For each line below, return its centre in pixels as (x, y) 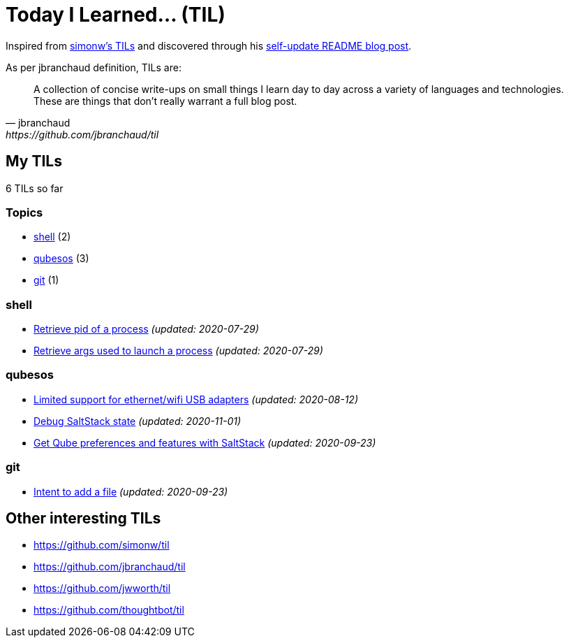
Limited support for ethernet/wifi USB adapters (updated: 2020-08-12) (196, 399)
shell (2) (52, 237)
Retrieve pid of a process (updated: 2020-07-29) (146, 329)
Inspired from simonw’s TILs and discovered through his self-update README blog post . (209, 45)
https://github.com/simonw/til (102, 545)
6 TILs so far (35, 188)
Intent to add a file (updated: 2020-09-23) (131, 491)
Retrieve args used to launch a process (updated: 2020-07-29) (178, 351)
